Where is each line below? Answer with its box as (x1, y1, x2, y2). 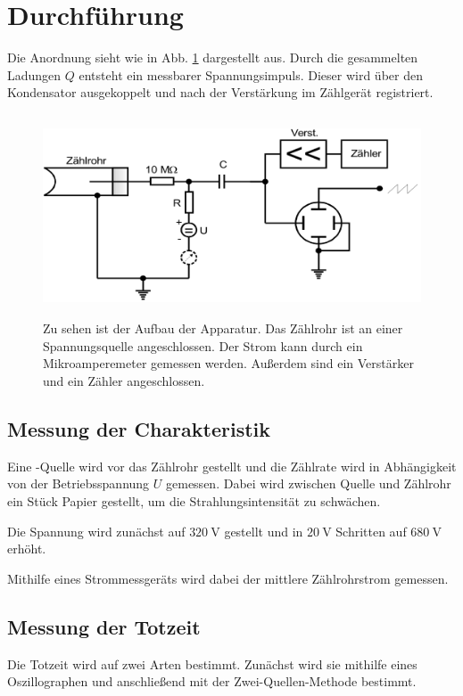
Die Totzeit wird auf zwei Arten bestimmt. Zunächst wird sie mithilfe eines (7, 654, 418, 673)
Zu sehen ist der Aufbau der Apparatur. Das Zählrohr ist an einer (43, 319, 403, 338)
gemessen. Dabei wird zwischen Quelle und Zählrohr (166, 474, 451, 493)
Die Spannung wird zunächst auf (7, 521, 186, 540)
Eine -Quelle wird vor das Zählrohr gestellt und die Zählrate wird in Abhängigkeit (7, 456, 457, 475)
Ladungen (7, 65, 62, 84)
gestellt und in (224, 521, 303, 540)
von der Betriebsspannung (7, 474, 150, 493)
